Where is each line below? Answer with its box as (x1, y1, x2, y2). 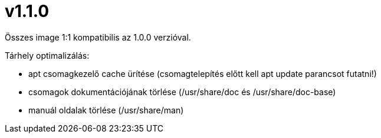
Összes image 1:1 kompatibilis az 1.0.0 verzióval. (5, 32, 191, 42)
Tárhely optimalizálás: (5, 50, 90, 60)
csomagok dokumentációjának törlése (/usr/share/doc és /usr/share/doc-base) (28, 86, 336, 97)
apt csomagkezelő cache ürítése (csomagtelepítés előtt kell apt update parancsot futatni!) (28, 68, 377, 79)
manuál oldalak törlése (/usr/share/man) (28, 105, 184, 115)
